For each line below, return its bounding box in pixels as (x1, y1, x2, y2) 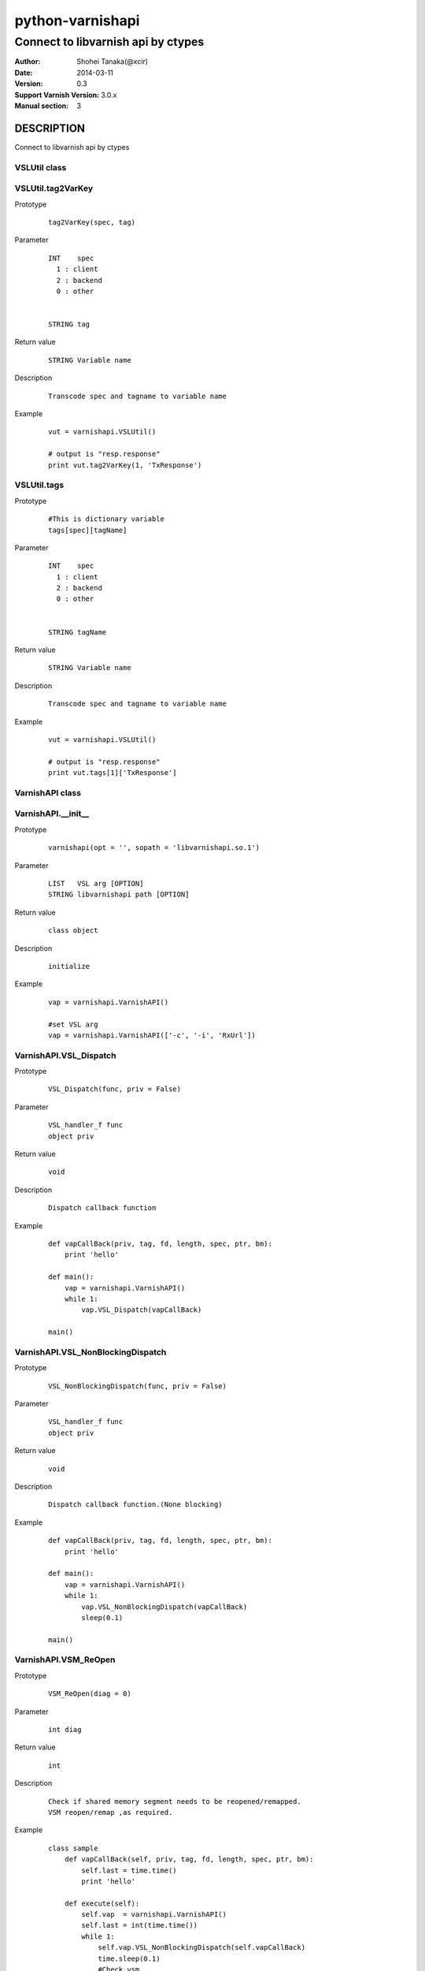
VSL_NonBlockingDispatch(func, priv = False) (48, 1381, 227, 1391)
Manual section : (14, 101, 69, 110)
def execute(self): (64, 1898, 140, 1908)
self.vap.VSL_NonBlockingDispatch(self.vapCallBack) (98, 1943, 306, 1952)
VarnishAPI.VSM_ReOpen (14, 1654, 116, 1665)
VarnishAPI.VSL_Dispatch (14, 1049, 116, 1060)
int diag (48, 1725, 82, 1734)
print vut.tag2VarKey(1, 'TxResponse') (48, 460, 202, 469)
